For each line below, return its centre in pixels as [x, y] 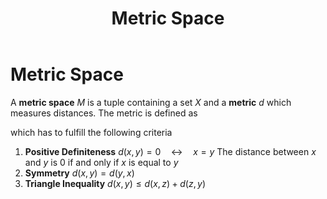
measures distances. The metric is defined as [104, 113]
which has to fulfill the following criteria [91, 132]
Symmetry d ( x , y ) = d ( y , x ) [79, 173]
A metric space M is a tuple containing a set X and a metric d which [151, 102]
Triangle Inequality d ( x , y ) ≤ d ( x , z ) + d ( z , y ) [115, 183]
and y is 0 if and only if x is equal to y [101, 162]
